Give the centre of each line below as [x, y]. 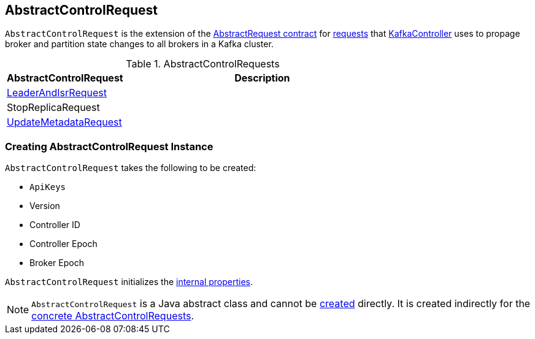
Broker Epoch [57, 263]
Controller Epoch [64, 244]
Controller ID [55, 225]
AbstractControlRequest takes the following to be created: [131, 168]
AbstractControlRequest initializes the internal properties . [129, 282]
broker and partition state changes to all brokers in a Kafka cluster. [139, 44]
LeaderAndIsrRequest [57, 93]
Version [45, 206]
